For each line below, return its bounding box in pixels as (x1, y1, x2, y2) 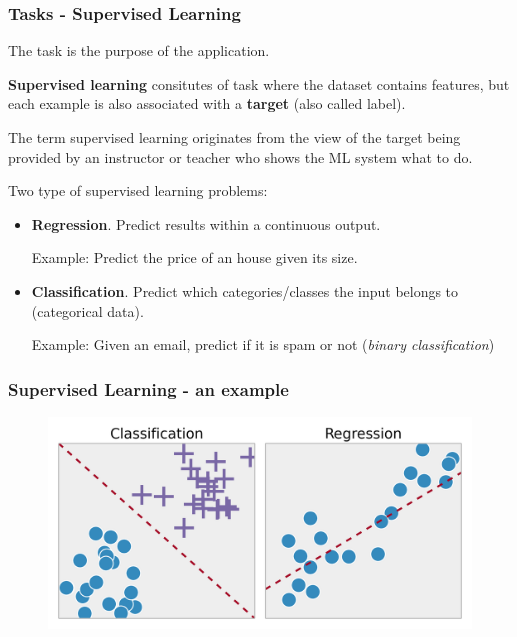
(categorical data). (31, 300, 144, 321)
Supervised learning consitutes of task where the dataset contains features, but (8, 73, 510, 94)
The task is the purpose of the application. (8, 40, 270, 61)
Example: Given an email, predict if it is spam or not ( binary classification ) (31, 334, 495, 355)
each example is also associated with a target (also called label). (8, 93, 406, 114)
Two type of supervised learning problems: (8, 180, 268, 201)
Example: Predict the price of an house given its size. (31, 247, 358, 268)
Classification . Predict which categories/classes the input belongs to (31, 280, 459, 301)
